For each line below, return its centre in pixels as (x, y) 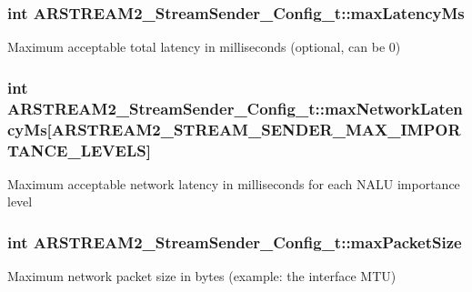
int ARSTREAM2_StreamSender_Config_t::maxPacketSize (235, 242)
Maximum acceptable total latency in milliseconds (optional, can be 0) (204, 47)
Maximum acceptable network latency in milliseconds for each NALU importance (234, 183)
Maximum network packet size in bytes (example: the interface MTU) (202, 276)
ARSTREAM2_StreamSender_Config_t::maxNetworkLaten (235, 108)
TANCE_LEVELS (77, 150)
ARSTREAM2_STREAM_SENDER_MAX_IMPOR (256, 129)
